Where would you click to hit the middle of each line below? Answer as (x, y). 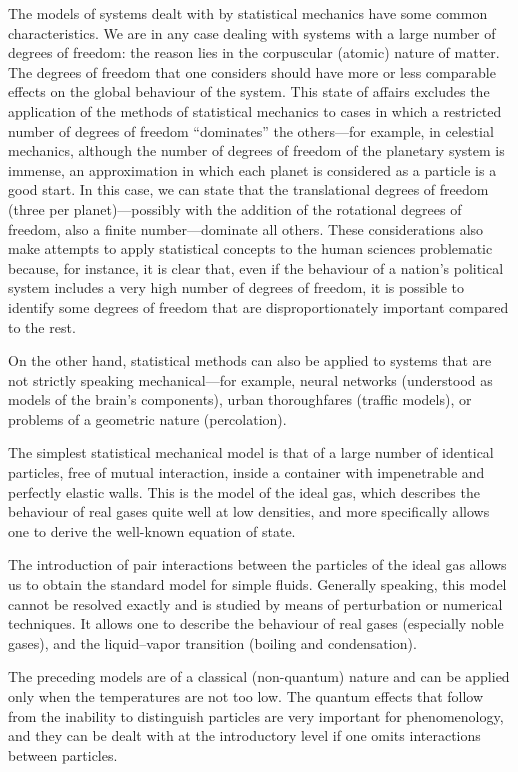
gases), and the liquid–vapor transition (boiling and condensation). (212, 642)
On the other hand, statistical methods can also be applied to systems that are (250, 360)
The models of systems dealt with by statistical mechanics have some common (248, 13)
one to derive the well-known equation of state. (152, 530)
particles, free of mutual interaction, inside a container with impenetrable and (246, 472)
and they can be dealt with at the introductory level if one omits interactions (244, 735)
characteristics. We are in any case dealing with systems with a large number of (252, 32)
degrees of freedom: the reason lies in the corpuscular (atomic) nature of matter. (254, 52)
